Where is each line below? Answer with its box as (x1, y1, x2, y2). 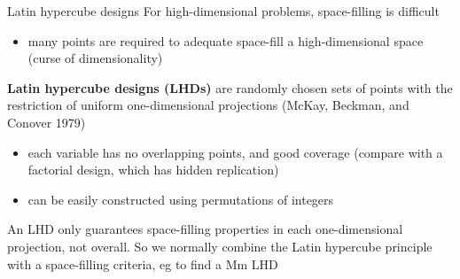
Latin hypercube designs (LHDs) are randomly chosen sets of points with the (7, 78, 453, 97)
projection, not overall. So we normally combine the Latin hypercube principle (7, 236, 433, 255)
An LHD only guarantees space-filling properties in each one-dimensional (7, 220, 403, 238)
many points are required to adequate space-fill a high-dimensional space (27, 31, 424, 50)
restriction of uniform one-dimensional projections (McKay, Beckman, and (7, 96, 409, 114)
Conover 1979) (7, 112, 86, 131)
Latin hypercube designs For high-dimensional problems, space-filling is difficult (7, 2, 440, 19)
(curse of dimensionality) (27, 49, 163, 67)
